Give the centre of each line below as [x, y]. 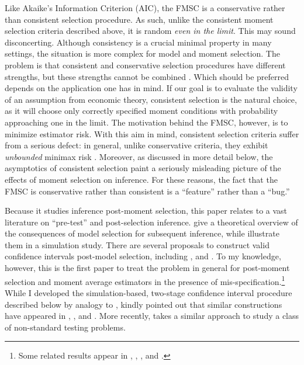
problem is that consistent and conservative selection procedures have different [145, 65]
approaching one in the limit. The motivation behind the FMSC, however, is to [146, 122]
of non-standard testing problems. [65, 327]
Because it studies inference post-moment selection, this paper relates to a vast [146, 211]
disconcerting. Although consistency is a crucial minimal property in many [138, 42]
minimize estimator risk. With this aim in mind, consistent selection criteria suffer [152, 133]
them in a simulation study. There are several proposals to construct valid [137, 244]
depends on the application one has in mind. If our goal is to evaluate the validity [151, 88]
